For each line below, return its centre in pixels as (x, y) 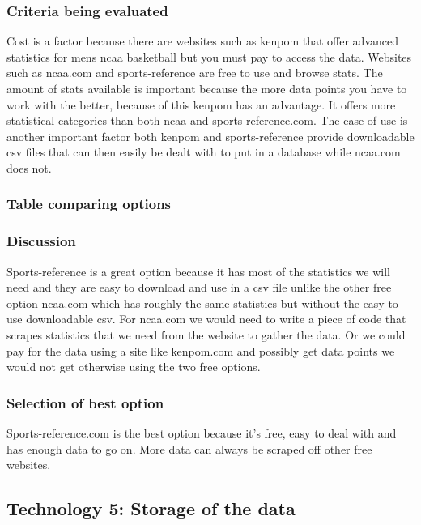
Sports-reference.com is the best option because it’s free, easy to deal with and (202, 433)
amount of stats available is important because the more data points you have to (207, 88)
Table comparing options (89, 204)
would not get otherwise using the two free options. (134, 367)
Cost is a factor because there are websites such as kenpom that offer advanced (202, 41)
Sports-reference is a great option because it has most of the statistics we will (198, 271)
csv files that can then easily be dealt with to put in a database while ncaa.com (204, 152)
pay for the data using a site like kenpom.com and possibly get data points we (201, 350)
